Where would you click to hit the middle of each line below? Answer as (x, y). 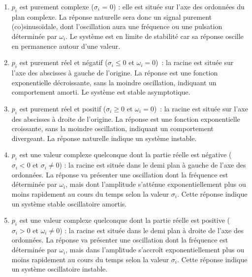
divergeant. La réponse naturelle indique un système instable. (104, 138)
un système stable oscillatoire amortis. (69, 203)
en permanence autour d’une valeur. (66, 46)
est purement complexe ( (57, 6)
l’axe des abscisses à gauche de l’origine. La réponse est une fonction (115, 72)
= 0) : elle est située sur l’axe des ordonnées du (173, 6)
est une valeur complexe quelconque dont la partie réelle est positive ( (125, 220)
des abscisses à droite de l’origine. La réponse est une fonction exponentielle (126, 119)
